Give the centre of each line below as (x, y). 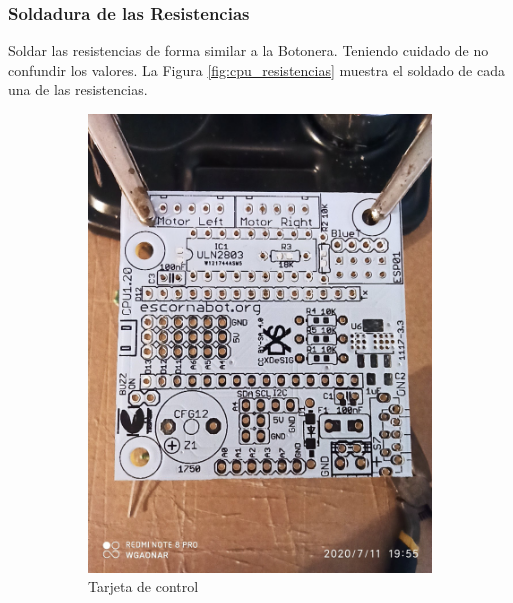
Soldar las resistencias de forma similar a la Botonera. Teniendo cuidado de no (248, 50)
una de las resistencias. (78, 89)
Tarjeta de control (143, 586)
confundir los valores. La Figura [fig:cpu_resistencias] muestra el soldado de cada (256, 69)
